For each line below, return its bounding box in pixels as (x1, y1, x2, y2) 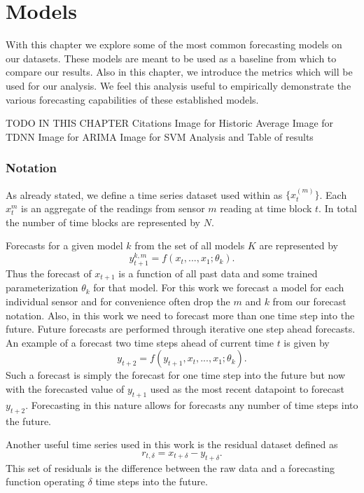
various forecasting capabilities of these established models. (6, 92, 259, 106)
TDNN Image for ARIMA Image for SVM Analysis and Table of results (6, 129, 314, 144)
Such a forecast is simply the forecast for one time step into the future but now (6, 368, 346, 382)
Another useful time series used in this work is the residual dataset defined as (6, 437, 338, 452)
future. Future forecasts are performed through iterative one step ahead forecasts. (6, 321, 356, 336)
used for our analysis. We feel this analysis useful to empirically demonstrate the (6, 78, 351, 92)
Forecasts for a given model (6, 238, 123, 253)
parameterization (6, 280, 78, 295)
